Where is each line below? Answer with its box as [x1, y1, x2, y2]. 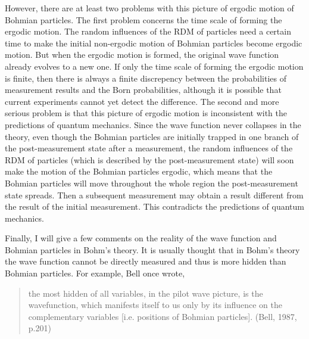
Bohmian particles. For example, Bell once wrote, [5, 267, 185, 279]
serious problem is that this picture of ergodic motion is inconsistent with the [5, 107, 287, 119]
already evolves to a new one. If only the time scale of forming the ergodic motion [5, 60, 304, 72]
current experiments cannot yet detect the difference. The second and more [5, 95, 279, 107]
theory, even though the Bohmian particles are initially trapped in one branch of [5, 130, 299, 142]
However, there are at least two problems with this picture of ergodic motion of [5, 2, 294, 14]
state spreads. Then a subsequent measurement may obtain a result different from [5, 188, 304, 201]
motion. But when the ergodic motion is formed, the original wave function [5, 48, 279, 61]
